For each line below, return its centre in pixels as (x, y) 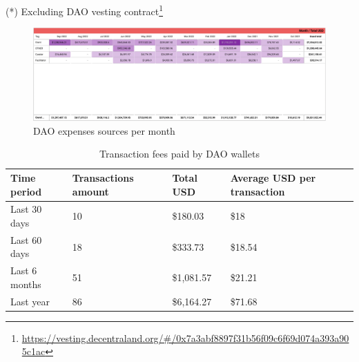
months (26, 284)
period (26, 191)
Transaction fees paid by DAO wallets (179, 154)
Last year (30, 301)
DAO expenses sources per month (104, 130)
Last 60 (26, 239)
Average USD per (273, 178)
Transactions (103, 178)
